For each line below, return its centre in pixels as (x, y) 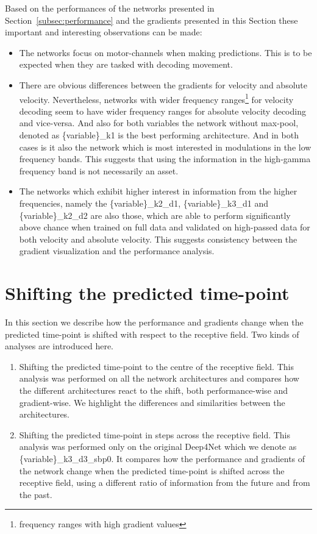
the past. (36, 494)
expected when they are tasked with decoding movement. (126, 64)
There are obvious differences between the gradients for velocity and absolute (163, 84)
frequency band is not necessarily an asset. (99, 170)
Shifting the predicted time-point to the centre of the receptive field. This (156, 366)
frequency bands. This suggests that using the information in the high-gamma (165, 159)
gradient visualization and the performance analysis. (117, 251)
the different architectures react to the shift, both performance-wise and (154, 390)
